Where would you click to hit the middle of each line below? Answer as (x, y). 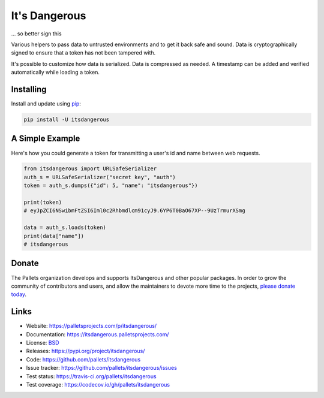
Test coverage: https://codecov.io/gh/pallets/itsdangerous (98, 384)
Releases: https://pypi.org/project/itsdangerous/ (85, 351)
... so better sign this (37, 34)
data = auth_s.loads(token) (65, 227)
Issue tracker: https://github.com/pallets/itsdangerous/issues (101, 368)
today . (19, 294)
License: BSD (43, 342)
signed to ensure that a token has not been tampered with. (83, 53)
